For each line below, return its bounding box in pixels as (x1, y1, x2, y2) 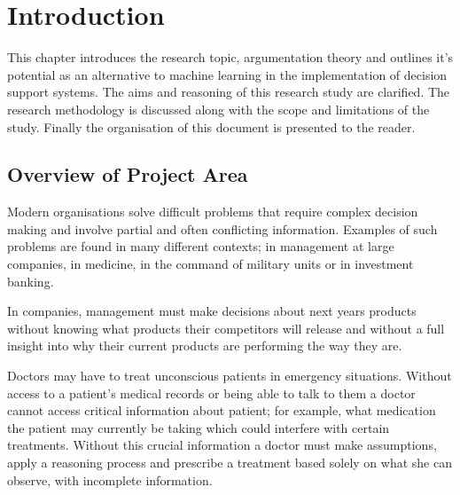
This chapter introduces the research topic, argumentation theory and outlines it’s (7, 48, 454, 67)
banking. (7, 271, 54, 290)
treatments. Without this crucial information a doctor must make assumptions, (7, 436, 437, 454)
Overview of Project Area (7, 161, 248, 188)
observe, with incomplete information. (7, 470, 213, 489)
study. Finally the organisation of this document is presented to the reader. (7, 117, 416, 136)
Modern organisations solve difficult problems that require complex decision (7, 202, 418, 221)
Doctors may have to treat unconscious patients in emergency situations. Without (7, 366, 452, 385)
